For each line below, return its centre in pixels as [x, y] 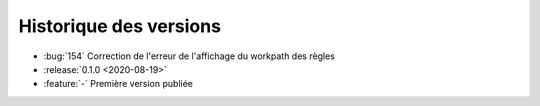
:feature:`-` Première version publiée [118, 84]
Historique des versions [120, 26]
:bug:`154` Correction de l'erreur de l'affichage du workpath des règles [189, 56]
